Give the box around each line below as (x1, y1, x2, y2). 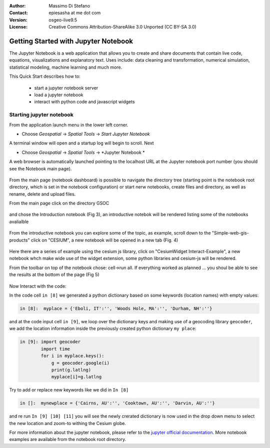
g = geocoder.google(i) (51, 360, 110, 366)
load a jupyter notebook (34, 92, 83, 98)
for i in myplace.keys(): (40, 353, 104, 359)
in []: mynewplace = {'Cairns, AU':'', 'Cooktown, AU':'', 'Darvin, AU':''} (19, 400, 215, 406)
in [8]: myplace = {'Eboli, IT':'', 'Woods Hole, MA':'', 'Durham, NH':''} (19, 306, 212, 311)
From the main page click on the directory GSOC (9, 200, 109, 206)
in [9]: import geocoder (19, 339, 81, 345)
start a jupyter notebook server (34, 85, 98, 91)
